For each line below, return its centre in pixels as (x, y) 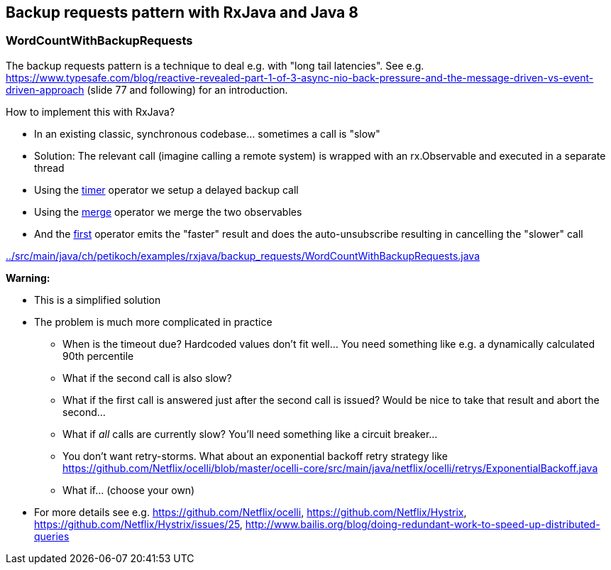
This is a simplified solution (98, 300)
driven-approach (45, 89)
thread (49, 168)
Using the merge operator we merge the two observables (168, 212)
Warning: (28, 278)
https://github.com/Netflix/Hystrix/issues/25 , (138, 524)
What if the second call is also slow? (147, 378)
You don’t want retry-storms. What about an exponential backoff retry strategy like (255, 456)
